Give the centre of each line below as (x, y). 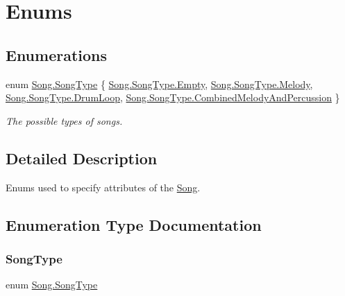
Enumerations (57, 54)
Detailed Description (82, 158)
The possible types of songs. (64, 120)
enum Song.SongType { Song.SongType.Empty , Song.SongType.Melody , (159, 84)
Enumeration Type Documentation (134, 224)
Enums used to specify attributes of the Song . (103, 187)
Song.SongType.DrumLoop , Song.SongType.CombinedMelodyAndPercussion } (173, 97)
